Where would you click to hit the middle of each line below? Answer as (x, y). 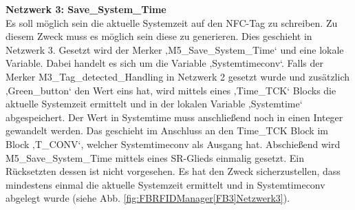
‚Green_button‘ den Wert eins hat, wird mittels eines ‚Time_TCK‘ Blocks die (171, 90)
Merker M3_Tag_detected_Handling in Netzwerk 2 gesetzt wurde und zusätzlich (178, 76)
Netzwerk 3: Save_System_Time (86, 9)
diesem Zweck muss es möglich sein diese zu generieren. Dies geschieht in (159, 36)
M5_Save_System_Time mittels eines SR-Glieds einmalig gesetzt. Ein (155, 157)
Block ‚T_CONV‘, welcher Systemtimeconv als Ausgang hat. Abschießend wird (173, 144)
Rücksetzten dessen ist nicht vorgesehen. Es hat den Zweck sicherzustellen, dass (173, 171)
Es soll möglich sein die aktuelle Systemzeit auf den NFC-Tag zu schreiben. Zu (172, 22)
